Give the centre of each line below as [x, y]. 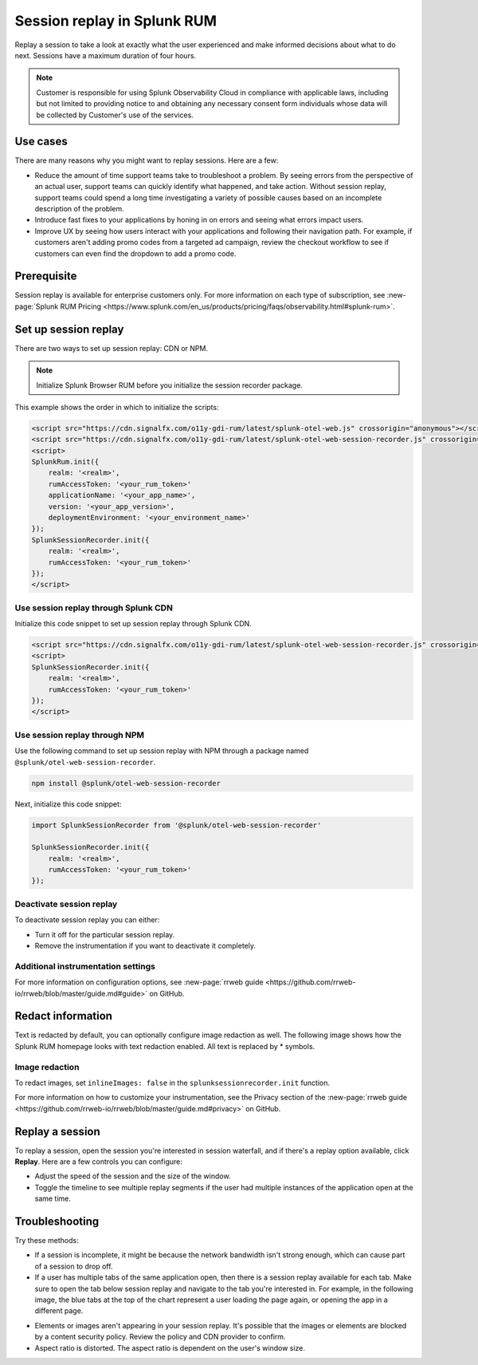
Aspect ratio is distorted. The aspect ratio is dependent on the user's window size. [170, 1347]
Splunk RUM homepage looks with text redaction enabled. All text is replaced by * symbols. [165, 1046]
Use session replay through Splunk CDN [94, 608]
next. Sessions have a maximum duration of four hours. [106, 55]
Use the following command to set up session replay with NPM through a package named [162, 751]
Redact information [64, 1016]
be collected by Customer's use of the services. [115, 115]
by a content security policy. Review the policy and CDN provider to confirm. [160, 1337]
